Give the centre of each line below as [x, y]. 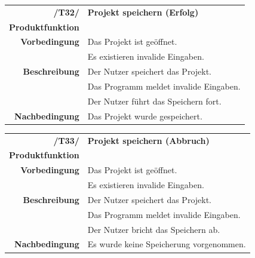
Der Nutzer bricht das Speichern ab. [154, 229]
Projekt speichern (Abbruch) [148, 140]
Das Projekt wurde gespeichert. [145, 116]
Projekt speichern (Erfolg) [143, 12]
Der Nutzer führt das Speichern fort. [154, 101]
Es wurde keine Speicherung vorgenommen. [167, 244]
